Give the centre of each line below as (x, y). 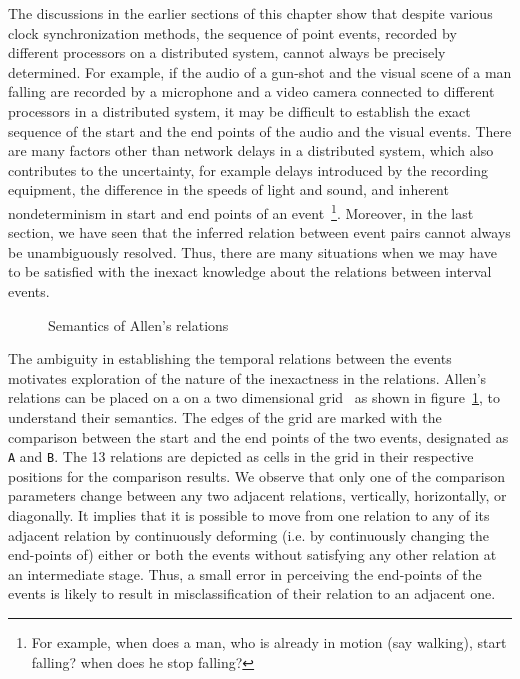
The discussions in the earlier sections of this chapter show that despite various (250, 13)
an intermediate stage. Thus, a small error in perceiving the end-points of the (245, 573)
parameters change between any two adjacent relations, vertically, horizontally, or (257, 495)
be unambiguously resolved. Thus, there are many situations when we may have (252, 251)
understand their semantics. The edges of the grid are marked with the (225, 416)
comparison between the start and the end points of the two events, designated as (258, 436)
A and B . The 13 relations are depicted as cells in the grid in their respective (241, 456)
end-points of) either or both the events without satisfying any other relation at (252, 554)
